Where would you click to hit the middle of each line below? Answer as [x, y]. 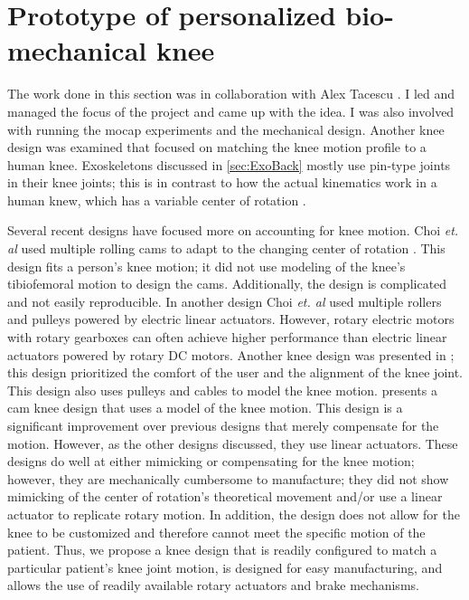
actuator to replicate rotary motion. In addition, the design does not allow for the [234, 514]
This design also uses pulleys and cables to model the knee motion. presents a [222, 390]
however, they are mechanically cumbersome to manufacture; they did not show [228, 478]
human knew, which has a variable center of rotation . [157, 200]
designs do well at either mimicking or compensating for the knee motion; [211, 461]
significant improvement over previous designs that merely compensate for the [223, 425]
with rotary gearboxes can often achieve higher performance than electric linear [227, 337]
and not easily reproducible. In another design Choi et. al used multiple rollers [225, 301]
